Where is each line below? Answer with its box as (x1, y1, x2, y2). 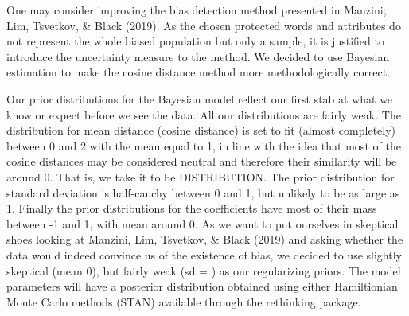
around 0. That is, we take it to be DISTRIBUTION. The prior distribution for (6, 168, 395, 185)
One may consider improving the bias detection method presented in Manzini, (6, 2, 387, 18)
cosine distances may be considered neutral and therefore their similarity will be (6, 153, 397, 170)
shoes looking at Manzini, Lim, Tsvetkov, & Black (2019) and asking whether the (6, 231, 403, 248)
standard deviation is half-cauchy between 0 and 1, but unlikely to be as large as (6, 184, 400, 201)
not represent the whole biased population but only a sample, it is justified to (6, 33, 384, 49)
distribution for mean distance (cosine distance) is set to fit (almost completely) (6, 122, 396, 138)
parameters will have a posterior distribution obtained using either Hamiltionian (6, 278, 398, 295)
